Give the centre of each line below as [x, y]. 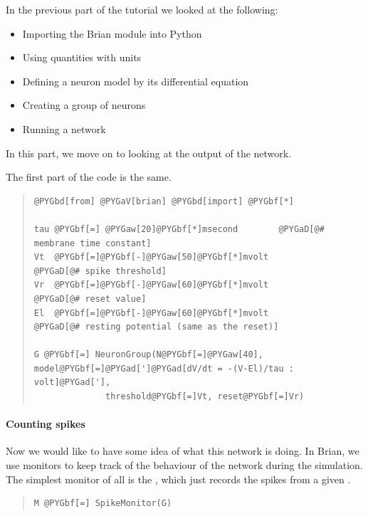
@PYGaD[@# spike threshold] [100, 271]
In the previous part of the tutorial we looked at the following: [142, 9]
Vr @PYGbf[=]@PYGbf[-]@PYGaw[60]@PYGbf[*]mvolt [151, 285]
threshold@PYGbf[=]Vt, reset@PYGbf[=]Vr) [205, 397]
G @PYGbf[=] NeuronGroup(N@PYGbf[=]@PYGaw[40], [148, 355]
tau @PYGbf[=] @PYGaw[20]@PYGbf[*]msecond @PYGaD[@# [179, 229]
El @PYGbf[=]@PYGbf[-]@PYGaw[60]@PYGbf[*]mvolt [151, 313]
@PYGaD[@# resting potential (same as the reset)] [156, 327]
